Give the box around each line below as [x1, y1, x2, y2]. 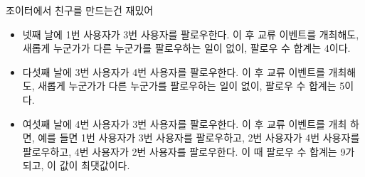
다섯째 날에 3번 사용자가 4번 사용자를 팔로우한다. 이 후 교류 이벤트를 [22, 64, 325, 79]
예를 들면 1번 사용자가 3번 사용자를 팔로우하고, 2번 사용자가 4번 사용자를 [38, 130, 360, 145]
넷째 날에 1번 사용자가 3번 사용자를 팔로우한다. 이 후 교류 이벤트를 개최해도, [22, 26, 359, 41]
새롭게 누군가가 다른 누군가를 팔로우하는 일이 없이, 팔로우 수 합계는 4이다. [22, 41, 351, 55]
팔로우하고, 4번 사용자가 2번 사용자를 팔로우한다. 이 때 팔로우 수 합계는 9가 [22, 144, 355, 159]
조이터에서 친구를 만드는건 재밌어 [6, 3, 154, 17]
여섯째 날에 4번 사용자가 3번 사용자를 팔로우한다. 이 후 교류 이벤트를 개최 [22, 116, 347, 131]
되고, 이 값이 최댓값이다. [22, 158, 130, 173]
